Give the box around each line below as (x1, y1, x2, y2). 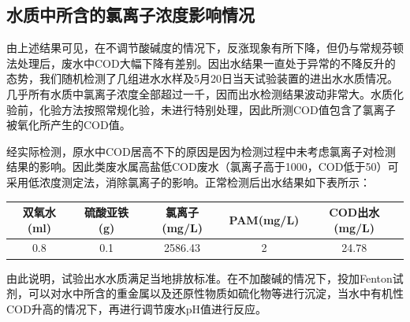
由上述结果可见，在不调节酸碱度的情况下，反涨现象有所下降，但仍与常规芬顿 (6, 39, 404, 56)
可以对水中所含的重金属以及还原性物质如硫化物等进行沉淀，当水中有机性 (28, 285, 404, 302)
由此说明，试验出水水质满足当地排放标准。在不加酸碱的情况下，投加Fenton (6, 269, 393, 286)
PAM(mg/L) (229, 211, 300, 228)
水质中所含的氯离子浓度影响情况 (6, 2, 255, 27)
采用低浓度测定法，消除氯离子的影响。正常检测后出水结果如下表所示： (6, 173, 371, 190)
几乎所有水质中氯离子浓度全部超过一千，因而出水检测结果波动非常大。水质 (6, 85, 393, 102)
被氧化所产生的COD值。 (6, 117, 131, 133)
